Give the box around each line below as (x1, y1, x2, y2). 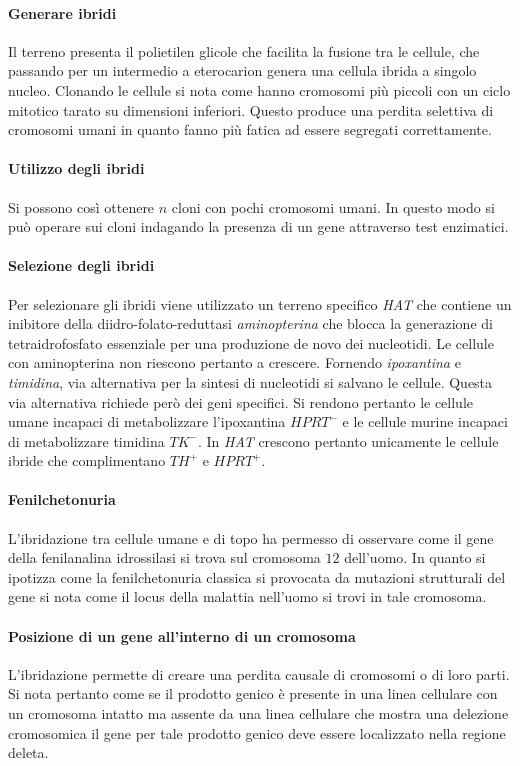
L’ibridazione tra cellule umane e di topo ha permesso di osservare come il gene (8, 527, 494, 548)
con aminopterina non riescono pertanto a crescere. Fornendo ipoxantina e (8, 352, 461, 373)
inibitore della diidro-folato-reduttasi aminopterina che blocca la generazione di (8, 313, 493, 334)
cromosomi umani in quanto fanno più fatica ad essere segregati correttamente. (8, 119, 492, 140)
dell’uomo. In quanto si (344, 547, 486, 568)
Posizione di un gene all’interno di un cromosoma (8, 625, 356, 646)
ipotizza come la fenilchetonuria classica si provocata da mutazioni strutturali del (8, 566, 506, 587)
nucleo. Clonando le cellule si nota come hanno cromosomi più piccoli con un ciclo (8, 79, 511, 100)
